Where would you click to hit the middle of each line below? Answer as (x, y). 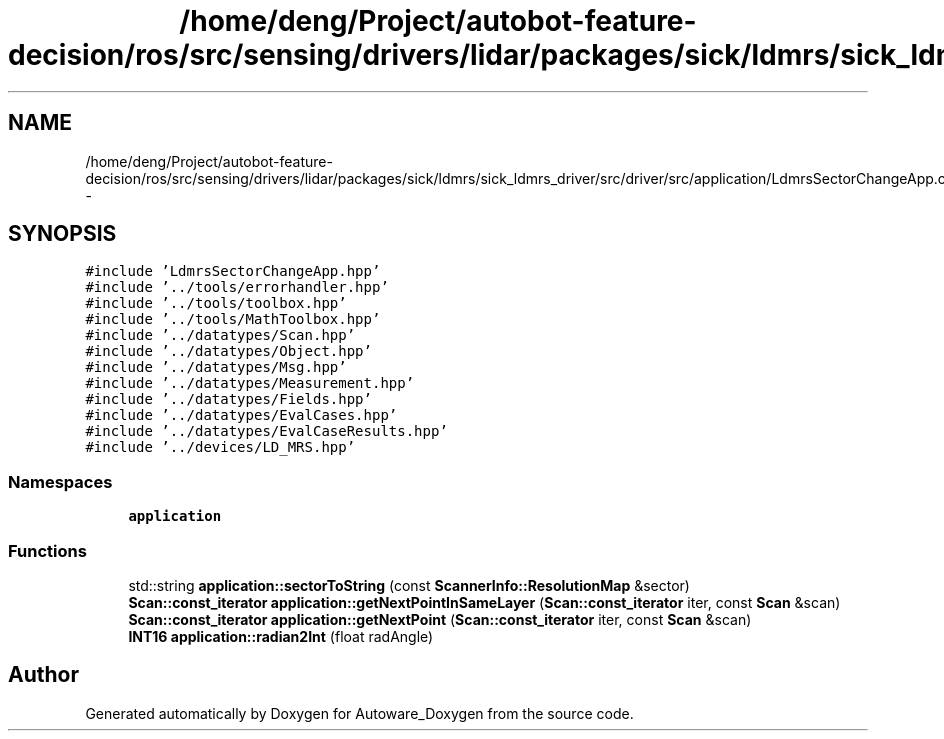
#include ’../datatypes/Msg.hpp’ (216, 367)
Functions (47, 550)
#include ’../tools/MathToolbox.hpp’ (233, 319)
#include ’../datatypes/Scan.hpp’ (220, 335)
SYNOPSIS (62, 234)
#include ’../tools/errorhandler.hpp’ (237, 287)
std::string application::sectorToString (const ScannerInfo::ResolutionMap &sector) (409, 585)
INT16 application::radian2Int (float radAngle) (281, 636)
